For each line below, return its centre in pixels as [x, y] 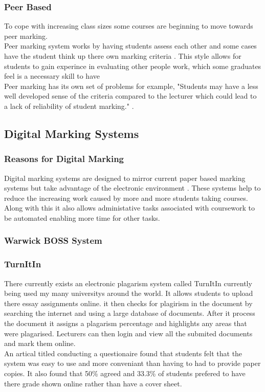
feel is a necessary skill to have [52, 76]
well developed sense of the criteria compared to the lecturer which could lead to [130, 96]
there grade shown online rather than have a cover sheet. [93, 383]
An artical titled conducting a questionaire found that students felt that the [123, 353]
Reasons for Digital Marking [64, 159]
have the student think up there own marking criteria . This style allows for [123, 56]
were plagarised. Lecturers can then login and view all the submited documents [128, 333]
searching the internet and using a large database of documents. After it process [130, 313]
